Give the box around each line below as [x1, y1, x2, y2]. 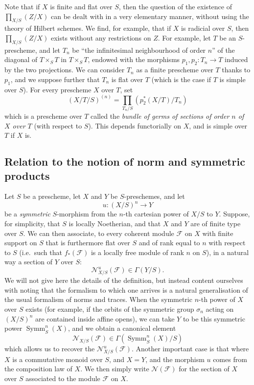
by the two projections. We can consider [4, 64, 125, 75]
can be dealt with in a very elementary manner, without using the [50, 11, 249, 21]
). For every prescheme [23, 84, 92, 94]
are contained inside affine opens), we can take [35, 313, 175, 323]
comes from [213, 354, 247, 364]
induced [225, 54, 248, 64]
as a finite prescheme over [136, 64, 213, 75]
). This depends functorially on [88, 120, 182, 130]
